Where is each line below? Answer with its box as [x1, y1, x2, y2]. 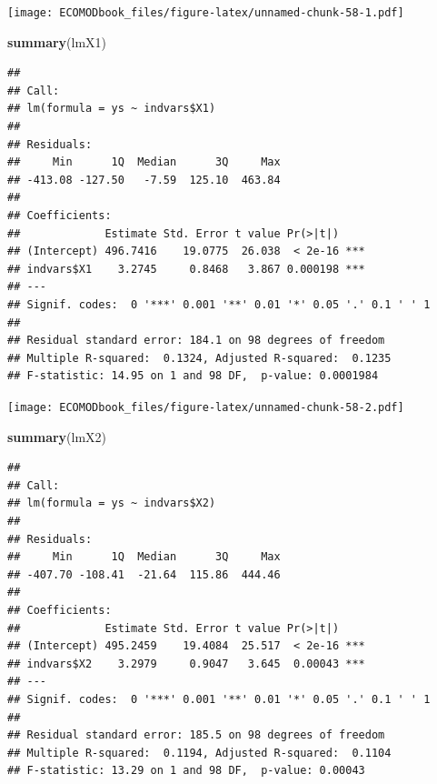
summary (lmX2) [7, 427, 107, 446]
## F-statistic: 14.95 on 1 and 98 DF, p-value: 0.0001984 [7, 369, 379, 383]
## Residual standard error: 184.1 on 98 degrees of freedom [7, 334, 385, 347]
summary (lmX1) [7, 32, 107, 51]
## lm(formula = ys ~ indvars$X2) [7, 497, 216, 510]
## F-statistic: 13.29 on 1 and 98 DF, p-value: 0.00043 [7, 764, 365, 778]
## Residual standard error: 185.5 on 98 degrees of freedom [7, 729, 385, 742]
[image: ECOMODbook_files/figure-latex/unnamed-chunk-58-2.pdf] [7, 400, 404, 414]
